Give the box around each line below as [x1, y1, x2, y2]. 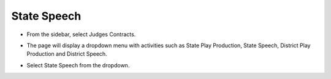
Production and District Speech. [26, 50, 107, 58]
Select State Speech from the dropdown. [26, 61, 130, 69]
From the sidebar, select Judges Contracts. [26, 31, 136, 38]
